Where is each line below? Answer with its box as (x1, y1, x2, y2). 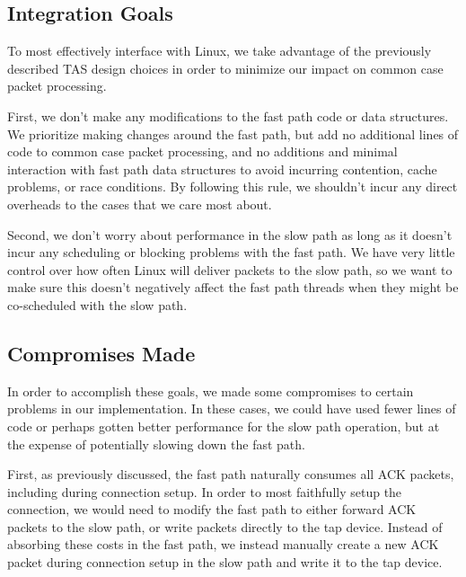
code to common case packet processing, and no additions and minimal (7, 142, 398, 161)
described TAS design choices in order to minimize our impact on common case (7, 58, 444, 77)
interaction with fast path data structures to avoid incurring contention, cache (7, 159, 437, 178)
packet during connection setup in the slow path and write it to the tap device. (7, 553, 443, 572)
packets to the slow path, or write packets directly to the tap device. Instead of (7, 517, 443, 536)
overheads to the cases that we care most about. (7, 194, 272, 213)
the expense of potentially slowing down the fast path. (7, 434, 305, 453)
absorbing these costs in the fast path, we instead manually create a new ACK (7, 535, 439, 554)
